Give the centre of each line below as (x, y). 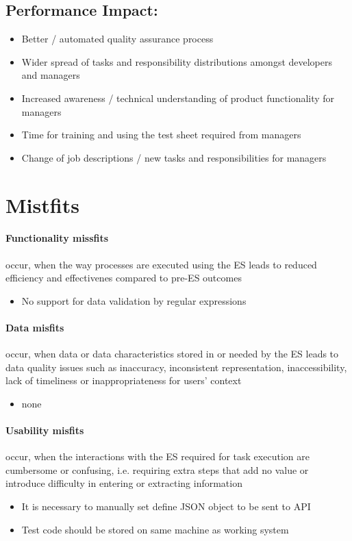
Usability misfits (45, 430)
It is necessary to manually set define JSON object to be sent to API (166, 506)
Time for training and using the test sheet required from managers (161, 135)
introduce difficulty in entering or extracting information (124, 483)
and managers (51, 75)
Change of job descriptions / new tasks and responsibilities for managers (174, 157)
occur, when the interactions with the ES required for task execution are (158, 456)
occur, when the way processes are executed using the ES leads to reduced (161, 264)
